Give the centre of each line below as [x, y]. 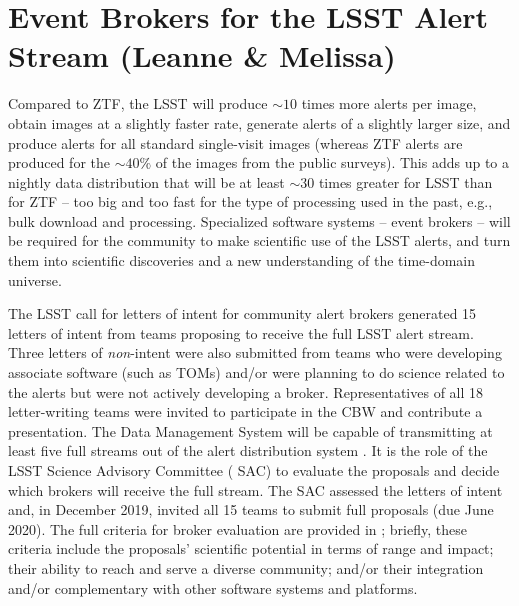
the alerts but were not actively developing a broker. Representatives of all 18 [246, 391]
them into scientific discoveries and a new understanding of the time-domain [242, 260]
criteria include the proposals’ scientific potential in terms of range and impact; [251, 548]
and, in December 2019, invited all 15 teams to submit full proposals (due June [251, 509]
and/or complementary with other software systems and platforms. [213, 587]
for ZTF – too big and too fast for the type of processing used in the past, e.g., [250, 201]
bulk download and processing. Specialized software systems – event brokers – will [259, 220]
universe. [35, 279]
